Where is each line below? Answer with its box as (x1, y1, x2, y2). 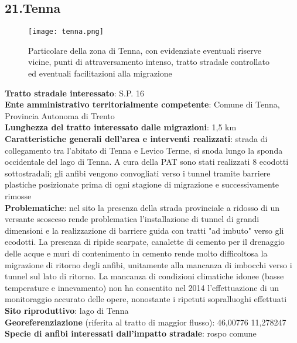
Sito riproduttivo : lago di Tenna (5, 304, 129, 316)
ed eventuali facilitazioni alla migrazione (28, 67, 172, 79)
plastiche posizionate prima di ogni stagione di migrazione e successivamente (5, 178, 279, 190)
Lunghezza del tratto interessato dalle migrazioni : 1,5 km (5, 121, 237, 133)
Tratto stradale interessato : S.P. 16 (5, 86, 144, 99)
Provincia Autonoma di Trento (5, 109, 115, 122)
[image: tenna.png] (28, 27, 104, 36)
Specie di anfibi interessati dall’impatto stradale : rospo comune (5, 327, 257, 339)
